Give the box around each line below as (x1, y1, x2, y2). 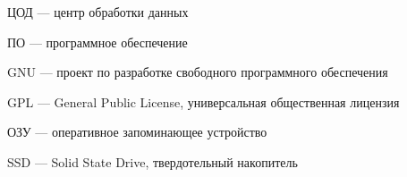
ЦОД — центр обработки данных (7, 3, 189, 21)
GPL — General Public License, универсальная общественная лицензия (7, 92, 400, 111)
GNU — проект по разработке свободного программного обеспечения (7, 63, 388, 81)
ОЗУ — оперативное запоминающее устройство (7, 122, 267, 141)
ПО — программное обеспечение (7, 32, 188, 51)
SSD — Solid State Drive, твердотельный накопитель (7, 152, 298, 171)
